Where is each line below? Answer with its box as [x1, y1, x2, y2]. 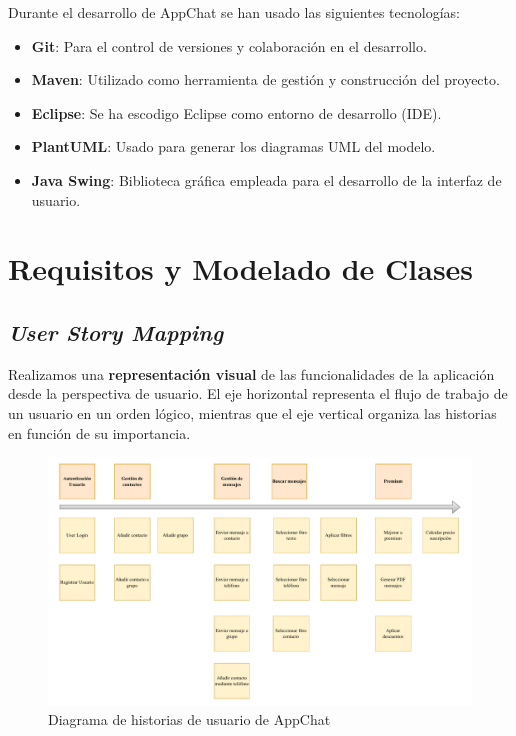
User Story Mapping [8, 316, 224, 347]
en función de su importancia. [8, 422, 191, 443]
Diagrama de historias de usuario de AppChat [48, 709, 331, 730]
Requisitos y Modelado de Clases [8, 248, 474, 289]
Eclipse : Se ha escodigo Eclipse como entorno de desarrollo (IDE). [31, 102, 442, 123]
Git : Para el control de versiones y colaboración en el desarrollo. [31, 35, 427, 56]
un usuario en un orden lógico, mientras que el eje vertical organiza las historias [8, 402, 497, 423]
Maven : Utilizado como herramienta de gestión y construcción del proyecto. [31, 69, 500, 90]
